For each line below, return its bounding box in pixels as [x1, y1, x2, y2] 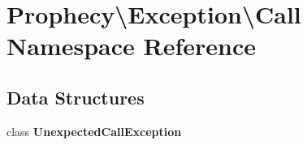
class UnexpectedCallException [6, 122, 182, 139]
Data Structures [6, 84, 145, 109]
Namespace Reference [6, 29, 256, 62]
